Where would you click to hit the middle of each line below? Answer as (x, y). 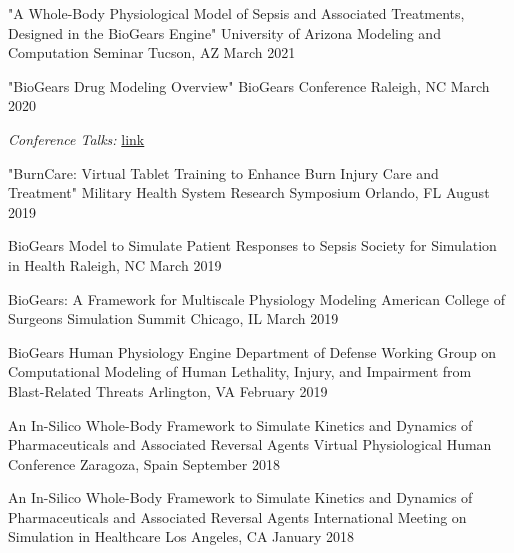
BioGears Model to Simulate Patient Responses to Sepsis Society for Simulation (252, 245)
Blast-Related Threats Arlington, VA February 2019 (168, 390)
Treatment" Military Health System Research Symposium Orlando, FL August (249, 192)
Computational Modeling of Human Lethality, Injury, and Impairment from (240, 371)
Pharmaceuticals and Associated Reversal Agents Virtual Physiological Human (250, 444)
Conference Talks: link (76, 138)
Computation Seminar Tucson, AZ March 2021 (152, 52)
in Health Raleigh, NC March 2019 (115, 264)
